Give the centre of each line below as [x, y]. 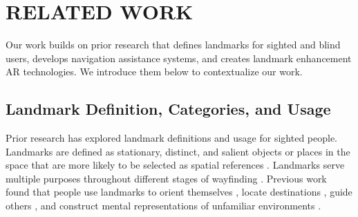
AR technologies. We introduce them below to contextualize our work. [154, 72]
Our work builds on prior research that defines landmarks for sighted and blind [173, 45]
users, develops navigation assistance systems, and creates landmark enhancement [179, 58]
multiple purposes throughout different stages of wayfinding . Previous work [166, 178]
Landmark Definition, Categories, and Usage [168, 109]
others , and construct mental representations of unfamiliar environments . [163, 206]
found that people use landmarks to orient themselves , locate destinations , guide [179, 192]
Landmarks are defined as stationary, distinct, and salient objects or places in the [178, 151]
